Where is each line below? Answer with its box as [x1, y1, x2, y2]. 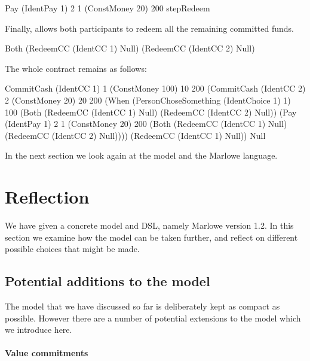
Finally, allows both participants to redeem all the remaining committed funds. [5, 22, 294, 34]
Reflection [5, 184, 90, 209]
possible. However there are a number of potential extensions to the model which [5, 311, 301, 324]
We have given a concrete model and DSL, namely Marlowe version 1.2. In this [5, 219, 294, 232]
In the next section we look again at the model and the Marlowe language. [5, 149, 278, 162]
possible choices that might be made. [5, 242, 140, 255]
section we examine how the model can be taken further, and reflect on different [5, 230, 298, 243]
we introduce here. [5, 323, 72, 336]
